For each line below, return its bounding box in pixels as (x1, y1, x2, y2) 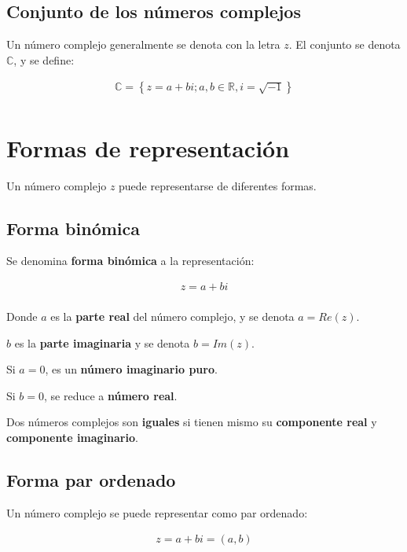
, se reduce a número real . (44, 387, 178, 403)
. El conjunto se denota (288, 36, 401, 53)
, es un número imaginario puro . (45, 361, 218, 377)
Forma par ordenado (6, 467, 176, 491)
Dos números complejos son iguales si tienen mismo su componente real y (6, 414, 377, 430)
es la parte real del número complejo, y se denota (50, 308, 295, 325)
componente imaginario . (6, 429, 138, 445)
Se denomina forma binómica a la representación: (6, 252, 255, 269)
